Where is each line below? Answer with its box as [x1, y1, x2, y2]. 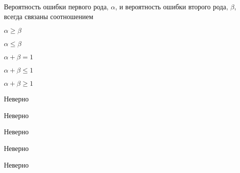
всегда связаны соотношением [4, 11, 94, 21]
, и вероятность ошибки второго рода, [115, 1, 228, 11]
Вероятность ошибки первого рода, [4, 1, 109, 11]
